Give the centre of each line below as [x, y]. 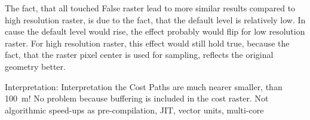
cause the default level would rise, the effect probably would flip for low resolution [155, 31]
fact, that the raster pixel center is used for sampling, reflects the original [139, 55]
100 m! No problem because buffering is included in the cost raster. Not [137, 98]
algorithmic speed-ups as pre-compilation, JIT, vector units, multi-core [134, 110]
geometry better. [35, 66]
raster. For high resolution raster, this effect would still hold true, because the [147, 43]
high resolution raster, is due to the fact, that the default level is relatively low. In [155, 19]
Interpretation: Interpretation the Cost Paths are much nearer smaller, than [144, 86]
